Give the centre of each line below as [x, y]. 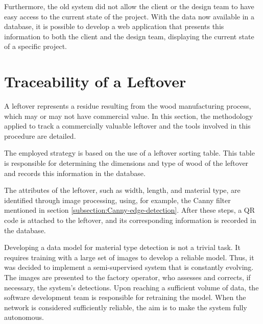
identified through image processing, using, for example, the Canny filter [117, 200]
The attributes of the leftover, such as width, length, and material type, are [122, 190]
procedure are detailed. [40, 135]
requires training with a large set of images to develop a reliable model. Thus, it [129, 257]
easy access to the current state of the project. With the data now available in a [129, 16]
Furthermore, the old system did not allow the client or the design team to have [129, 6]
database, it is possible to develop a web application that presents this [114, 26]
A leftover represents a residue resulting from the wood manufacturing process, [128, 106]
